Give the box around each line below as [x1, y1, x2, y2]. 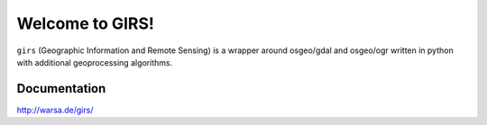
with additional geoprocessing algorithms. [16, 57, 173, 67]
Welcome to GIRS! [16, 13, 155, 33]
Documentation [16, 81, 106, 96]
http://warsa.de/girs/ [16, 104, 94, 115]
